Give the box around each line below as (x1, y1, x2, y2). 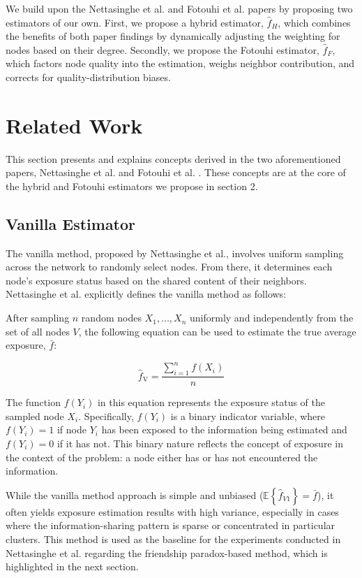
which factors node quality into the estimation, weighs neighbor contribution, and (6, 56, 355, 71)
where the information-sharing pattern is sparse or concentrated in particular (6, 518, 335, 533)
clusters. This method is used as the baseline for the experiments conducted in (6, 531, 341, 546)
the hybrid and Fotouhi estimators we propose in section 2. (6, 178, 258, 193)
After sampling (6, 310, 70, 325)
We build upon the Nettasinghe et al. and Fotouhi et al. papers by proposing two (6, 1, 353, 15)
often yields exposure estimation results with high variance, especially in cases (6, 504, 339, 519)
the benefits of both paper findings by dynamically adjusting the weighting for (6, 29, 340, 43)
